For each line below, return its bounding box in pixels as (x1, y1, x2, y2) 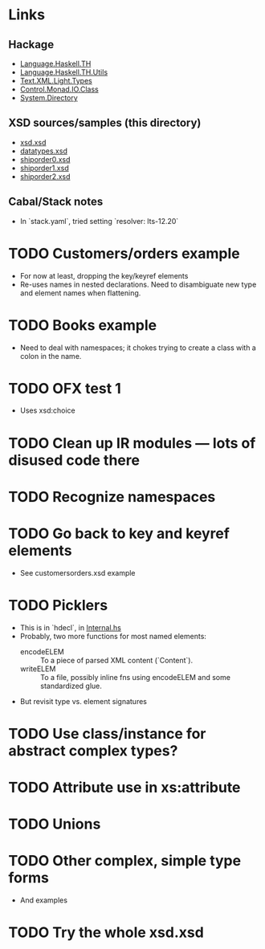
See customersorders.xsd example (19, 568, 136, 577)
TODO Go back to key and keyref (8, 524, 230, 543)
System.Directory (19, 93, 78, 102)
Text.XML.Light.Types (19, 76, 92, 85)
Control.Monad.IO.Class (19, 84, 99, 94)
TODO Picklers (8, 596, 108, 614)
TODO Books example (8, 316, 157, 334)
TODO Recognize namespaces (8, 487, 216, 506)
